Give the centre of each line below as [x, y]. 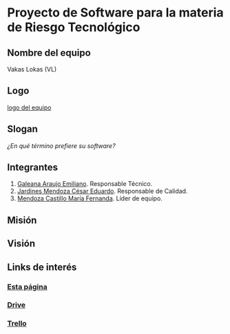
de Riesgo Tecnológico [74, 27]
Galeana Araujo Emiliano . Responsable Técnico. [85, 184]
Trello [17, 324]
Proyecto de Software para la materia [115, 13]
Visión [21, 243]
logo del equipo [29, 107]
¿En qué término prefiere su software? [61, 145]
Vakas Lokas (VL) [32, 69]
